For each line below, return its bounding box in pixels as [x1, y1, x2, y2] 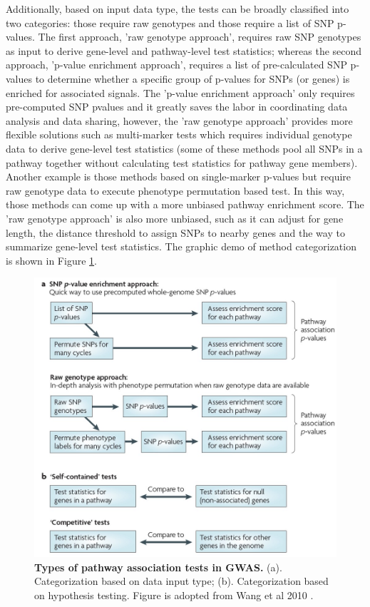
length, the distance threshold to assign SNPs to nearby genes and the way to [6, 225, 345, 240]
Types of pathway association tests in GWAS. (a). [34, 559, 282, 574]
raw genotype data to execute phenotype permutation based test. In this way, [6, 183, 345, 198]
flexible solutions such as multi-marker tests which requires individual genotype [6, 127, 352, 142]
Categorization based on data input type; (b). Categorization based [34, 573, 329, 588]
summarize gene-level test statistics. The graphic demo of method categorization [6, 239, 356, 254]
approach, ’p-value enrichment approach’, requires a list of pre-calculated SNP [6, 57, 347, 72]
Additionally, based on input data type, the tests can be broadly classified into [6, 1, 349, 16]
